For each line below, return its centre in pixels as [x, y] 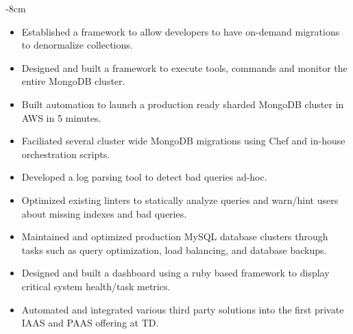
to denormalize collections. [77, 45]
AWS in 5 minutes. [61, 117]
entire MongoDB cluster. [73, 81]
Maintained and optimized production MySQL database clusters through [175, 236]
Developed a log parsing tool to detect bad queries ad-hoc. [144, 177]
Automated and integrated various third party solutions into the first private [183, 309]
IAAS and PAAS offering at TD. [90, 323]
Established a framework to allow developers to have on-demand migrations [181, 31]
